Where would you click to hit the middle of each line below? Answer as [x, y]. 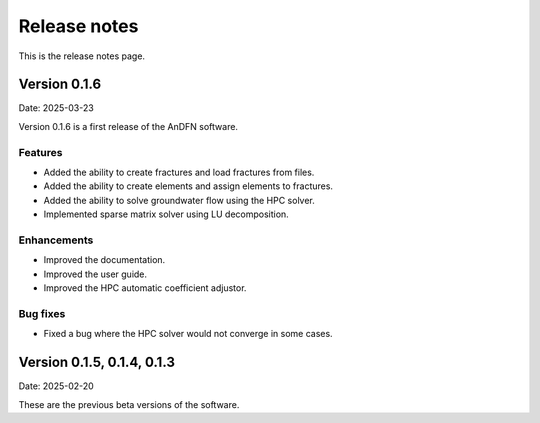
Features [40, 152]
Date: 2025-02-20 [56, 386]
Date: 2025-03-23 [56, 108]
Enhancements [56, 240]
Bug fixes [42, 313]
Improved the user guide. [95, 274]
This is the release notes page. [81, 56]
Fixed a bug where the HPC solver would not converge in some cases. [188, 334]
